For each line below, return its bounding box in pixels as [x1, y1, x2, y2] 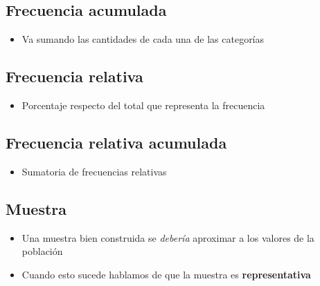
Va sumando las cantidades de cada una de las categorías [21, 32, 265, 46]
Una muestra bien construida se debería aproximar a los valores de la [21, 230, 314, 245]
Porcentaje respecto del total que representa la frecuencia [21, 98, 265, 112]
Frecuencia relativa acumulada [6, 131, 227, 153]
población [21, 244, 63, 258]
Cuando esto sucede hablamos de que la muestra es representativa [21, 267, 311, 281]
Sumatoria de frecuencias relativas [21, 164, 167, 178]
